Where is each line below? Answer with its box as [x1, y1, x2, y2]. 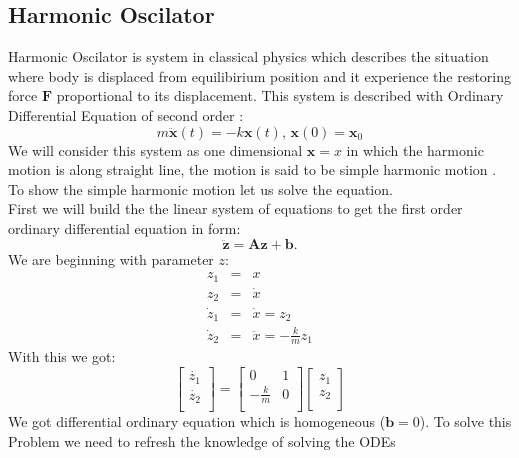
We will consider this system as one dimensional [8, 139, 303, 160]
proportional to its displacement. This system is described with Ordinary [56, 85, 504, 106]
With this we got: [8, 346, 116, 367]
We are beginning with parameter [8, 248, 214, 269]
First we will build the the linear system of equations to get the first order [8, 198, 463, 219]
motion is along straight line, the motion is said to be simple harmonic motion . [8, 159, 497, 180]
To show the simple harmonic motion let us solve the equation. [8, 178, 393, 199]
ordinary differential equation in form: [8, 217, 241, 238]
